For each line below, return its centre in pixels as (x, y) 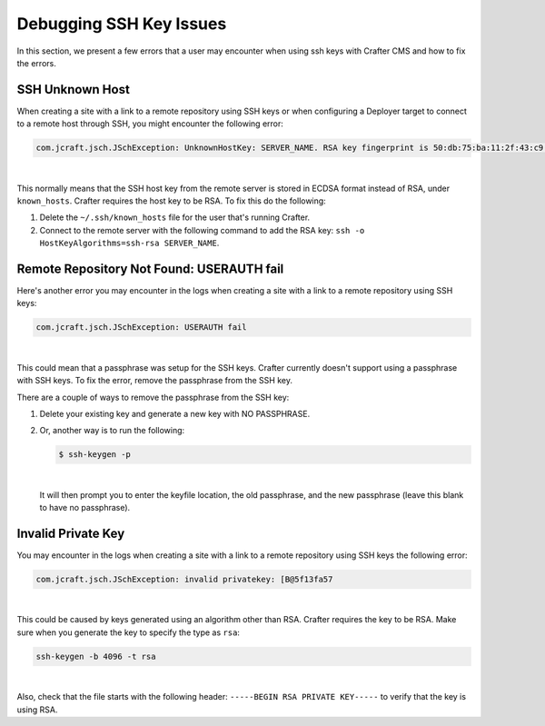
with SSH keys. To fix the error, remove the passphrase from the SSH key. (154, 381)
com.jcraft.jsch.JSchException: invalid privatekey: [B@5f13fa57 (184, 580)
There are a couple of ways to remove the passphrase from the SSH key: (153, 397)
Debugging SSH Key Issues (122, 24)
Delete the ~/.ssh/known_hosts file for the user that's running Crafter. (175, 217)
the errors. (36, 63)
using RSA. (37, 710)
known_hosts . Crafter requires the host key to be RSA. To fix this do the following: (171, 201)
